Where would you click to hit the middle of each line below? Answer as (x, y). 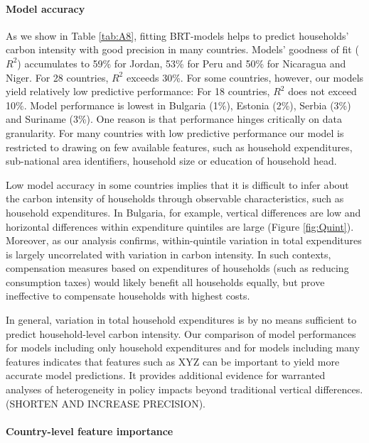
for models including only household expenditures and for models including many (183, 348)
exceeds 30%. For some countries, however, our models (245, 77)
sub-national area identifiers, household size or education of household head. (171, 161)
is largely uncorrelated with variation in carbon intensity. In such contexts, (169, 254)
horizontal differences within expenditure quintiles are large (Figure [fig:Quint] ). (180, 226)
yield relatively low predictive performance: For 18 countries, (138, 91)
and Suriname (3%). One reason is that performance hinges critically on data (174, 119)
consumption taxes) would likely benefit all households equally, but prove (165, 281)
